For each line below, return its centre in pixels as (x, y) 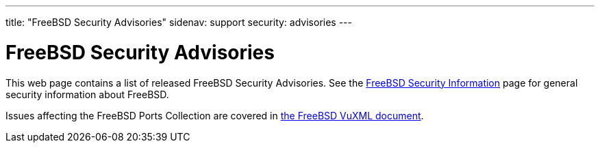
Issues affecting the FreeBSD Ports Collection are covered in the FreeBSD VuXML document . (215, 115)
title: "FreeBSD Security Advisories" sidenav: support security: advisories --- (179, 22)
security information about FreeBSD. (87, 94)
